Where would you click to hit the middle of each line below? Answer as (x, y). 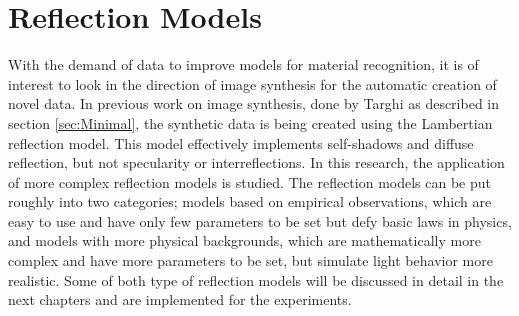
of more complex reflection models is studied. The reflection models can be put (249, 181)
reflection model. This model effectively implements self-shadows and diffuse (241, 142)
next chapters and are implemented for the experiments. (180, 299)
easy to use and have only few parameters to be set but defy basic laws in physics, (260, 220)
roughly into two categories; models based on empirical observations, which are (250, 201)
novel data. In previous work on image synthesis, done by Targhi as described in (254, 103)
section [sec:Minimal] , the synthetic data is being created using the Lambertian (250, 122)
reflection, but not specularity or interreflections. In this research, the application (256, 162)
